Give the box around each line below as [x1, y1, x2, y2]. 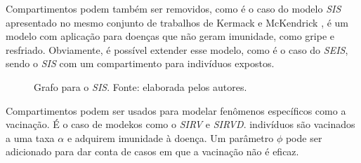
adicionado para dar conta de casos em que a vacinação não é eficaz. [6, 144, 299, 159]
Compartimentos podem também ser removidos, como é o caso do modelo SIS [6, 1, 341, 15]
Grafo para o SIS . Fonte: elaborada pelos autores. [34, 79, 247, 94]
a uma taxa [6, 130, 55, 145]
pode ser [285, 130, 322, 145]
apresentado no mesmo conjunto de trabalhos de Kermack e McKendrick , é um [6, 15, 349, 29]
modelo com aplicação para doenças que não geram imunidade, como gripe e [6, 29, 334, 43]
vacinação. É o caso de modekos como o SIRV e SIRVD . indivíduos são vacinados [6, 117, 355, 132]
